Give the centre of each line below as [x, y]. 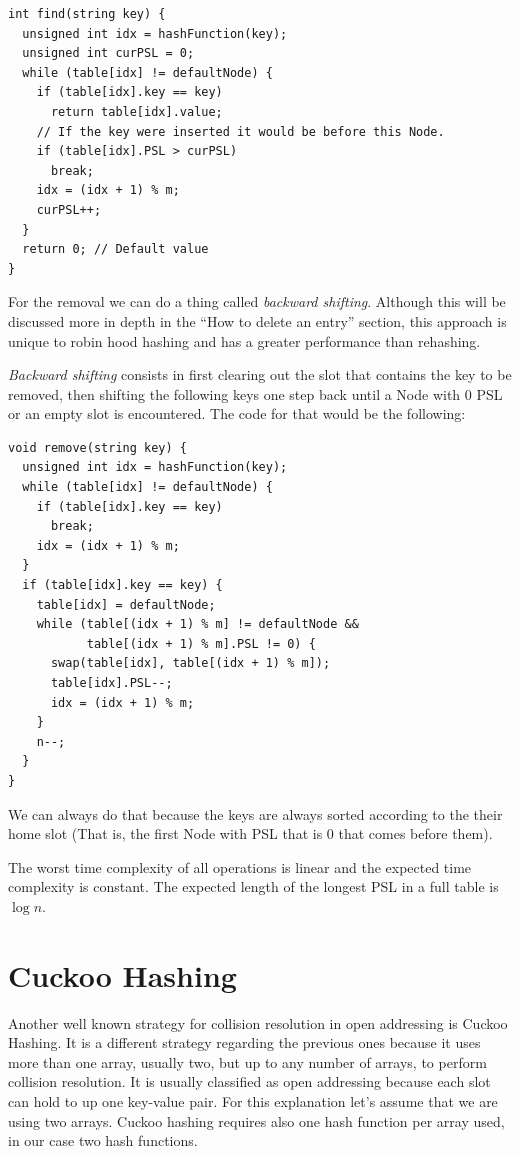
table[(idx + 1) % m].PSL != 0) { [201, 643]
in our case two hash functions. [103, 1140]
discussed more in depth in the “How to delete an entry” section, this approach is [257, 320]
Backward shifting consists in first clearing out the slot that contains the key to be [260, 374]
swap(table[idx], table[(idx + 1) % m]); [190, 663]
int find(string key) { [87, 14]
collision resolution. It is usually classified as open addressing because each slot [249, 1081]
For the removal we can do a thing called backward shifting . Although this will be [257, 301]
